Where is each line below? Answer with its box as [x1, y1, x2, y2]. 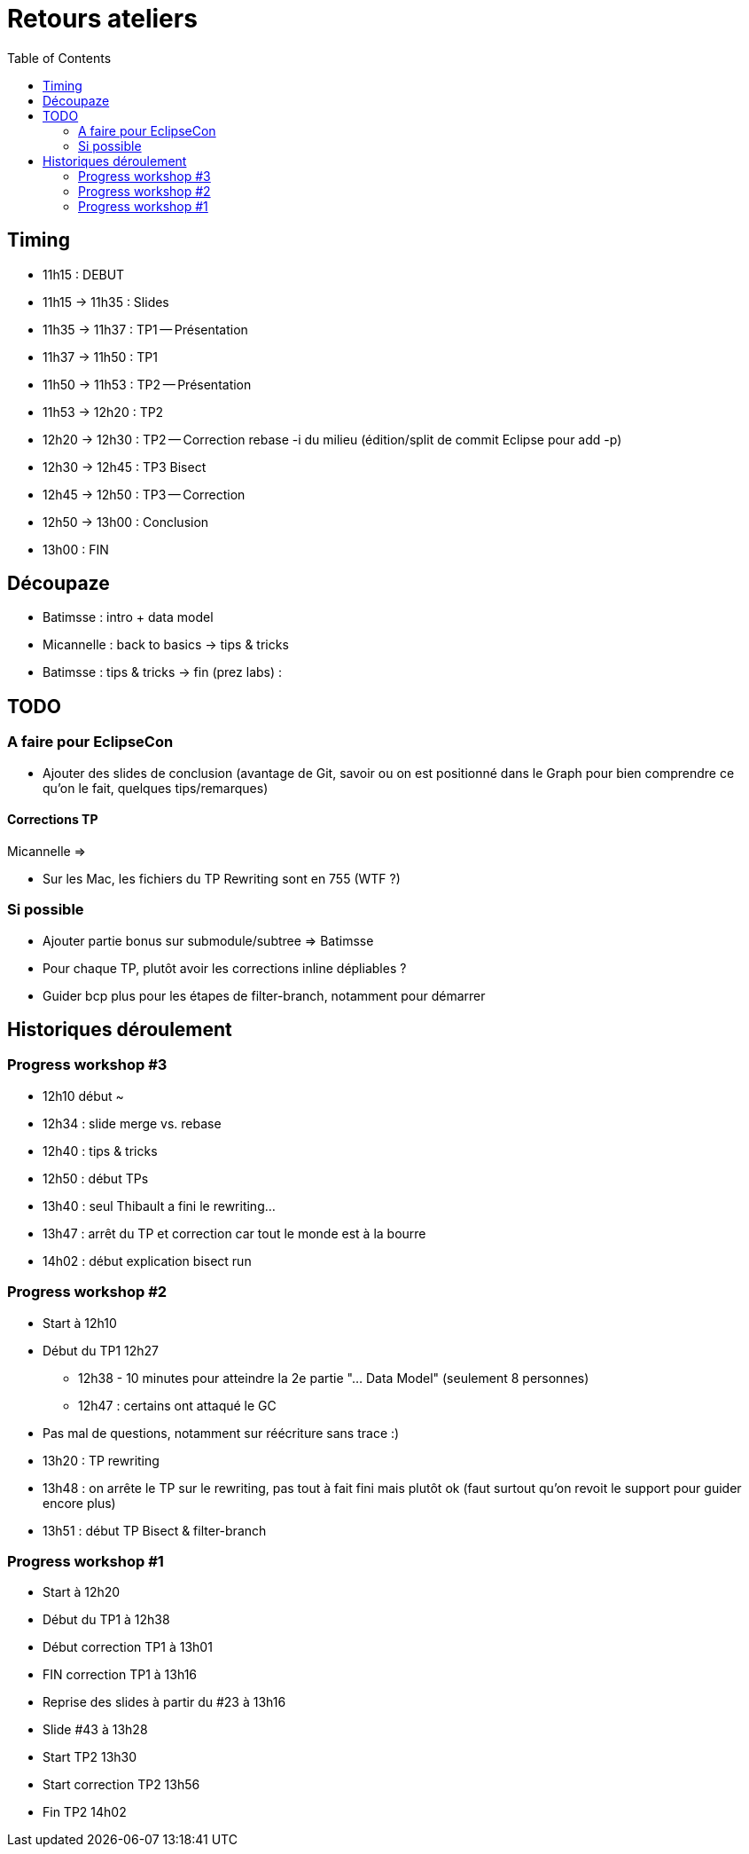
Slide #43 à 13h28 [43, 1722, 148, 1738]
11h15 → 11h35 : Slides [43, 294, 169, 310]
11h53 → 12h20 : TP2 [43, 404, 164, 420]
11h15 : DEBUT [43, 266, 125, 282]
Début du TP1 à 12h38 [43, 1612, 170, 1628]
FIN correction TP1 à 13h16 [43, 1667, 198, 1683]
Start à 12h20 [43, 1584, 121, 1600]
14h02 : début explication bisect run [43, 1253, 252, 1269]
